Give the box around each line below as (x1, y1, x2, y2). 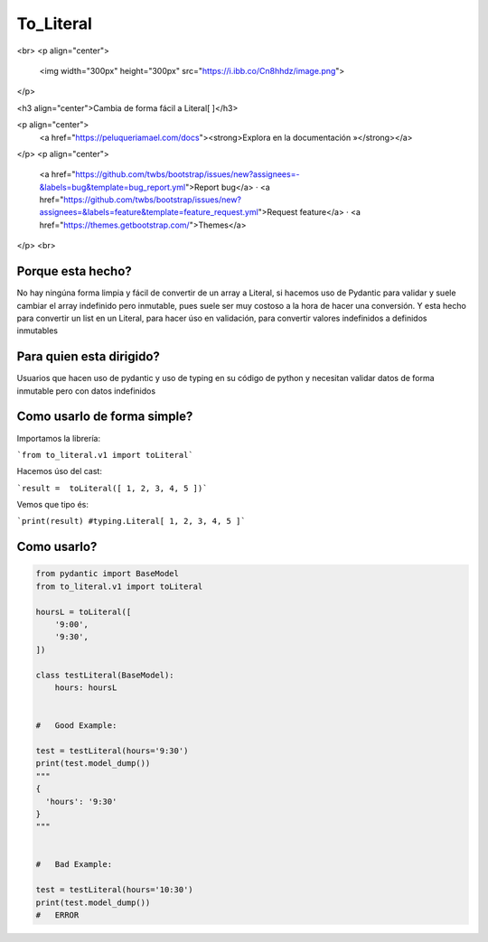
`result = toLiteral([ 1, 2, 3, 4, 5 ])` (16, 483, 208, 493)
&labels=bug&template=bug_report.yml (39, 182, 186, 192)
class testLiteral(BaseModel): (35, 669, 175, 680)
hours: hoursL (54, 682, 117, 693)
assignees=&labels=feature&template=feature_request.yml (39, 207, 259, 218)
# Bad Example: (35, 859, 113, 870)
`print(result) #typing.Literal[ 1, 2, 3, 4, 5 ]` (16, 516, 246, 527)
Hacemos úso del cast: (16, 466, 103, 477)
